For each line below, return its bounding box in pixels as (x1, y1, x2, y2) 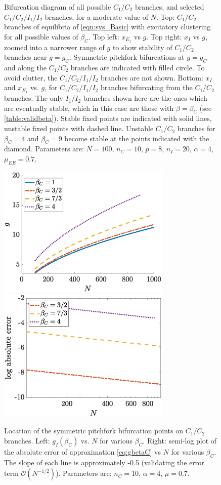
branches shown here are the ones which (83, 93, 207, 103)
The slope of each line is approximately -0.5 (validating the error (4, 457, 204, 467)
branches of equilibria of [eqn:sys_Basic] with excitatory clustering (4, 21, 211, 32)
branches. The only (4, 93, 63, 103)
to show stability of (112, 42, 172, 52)
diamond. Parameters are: (4, 143, 84, 154)
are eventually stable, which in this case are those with (4, 102, 174, 113)
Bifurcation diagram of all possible (4, 2, 111, 12)
